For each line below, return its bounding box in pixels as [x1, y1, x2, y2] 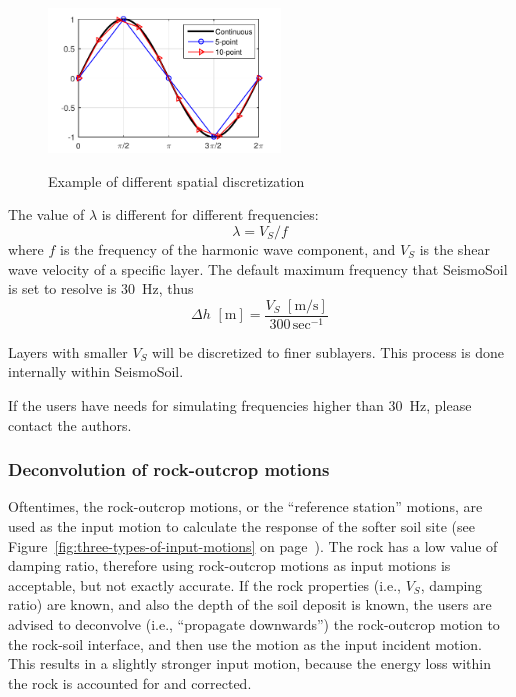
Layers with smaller [8, 341, 128, 362]
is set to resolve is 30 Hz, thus [8, 278, 194, 299]
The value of [8, 204, 85, 225]
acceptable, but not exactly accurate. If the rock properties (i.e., [8, 574, 402, 595]
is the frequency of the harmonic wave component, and [60, 238, 396, 259]
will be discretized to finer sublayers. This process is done [152, 341, 504, 362]
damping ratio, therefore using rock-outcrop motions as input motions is [8, 555, 451, 576]
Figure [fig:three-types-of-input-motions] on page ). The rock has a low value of [8, 535, 498, 556]
